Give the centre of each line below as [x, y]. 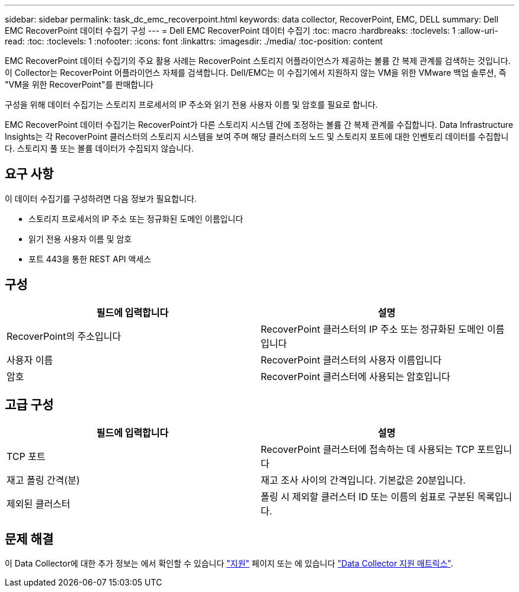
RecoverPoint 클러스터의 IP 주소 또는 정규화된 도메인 [373, 329]
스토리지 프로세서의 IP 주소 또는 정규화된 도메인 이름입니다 [136, 218]
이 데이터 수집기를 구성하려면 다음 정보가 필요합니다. [101, 198]
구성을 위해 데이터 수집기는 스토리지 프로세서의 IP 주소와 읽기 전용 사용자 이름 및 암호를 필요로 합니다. [191, 104]
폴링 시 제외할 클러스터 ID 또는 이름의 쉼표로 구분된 [368, 496]
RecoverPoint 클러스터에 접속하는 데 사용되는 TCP [368, 449]
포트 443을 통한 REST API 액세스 [90, 259]
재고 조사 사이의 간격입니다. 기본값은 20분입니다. [363, 480]
